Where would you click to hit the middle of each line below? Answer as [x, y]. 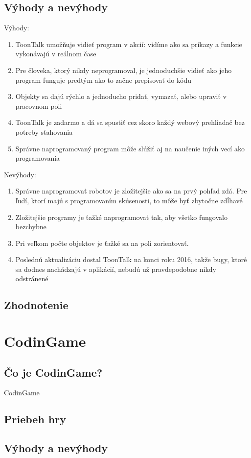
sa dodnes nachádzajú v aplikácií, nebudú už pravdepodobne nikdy [116, 269]
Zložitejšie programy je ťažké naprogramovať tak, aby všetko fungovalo [121, 217]
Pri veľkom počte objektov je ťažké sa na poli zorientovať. [102, 243]
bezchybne [31, 227]
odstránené [32, 278]
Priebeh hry [35, 419]
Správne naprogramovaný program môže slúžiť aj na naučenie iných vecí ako [130, 148]
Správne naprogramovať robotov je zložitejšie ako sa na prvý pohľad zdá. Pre [131, 191]
